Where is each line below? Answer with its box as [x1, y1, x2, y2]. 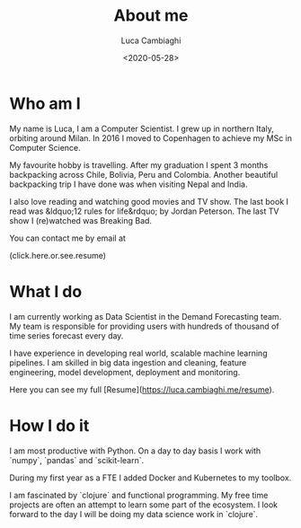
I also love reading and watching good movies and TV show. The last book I [9, 196, 289, 207]
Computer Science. [9, 142, 81, 153]
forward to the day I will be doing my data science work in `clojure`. [9, 508, 259, 519]
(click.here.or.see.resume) [9, 250, 106, 260]
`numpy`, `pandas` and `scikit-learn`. [9, 454, 145, 465]
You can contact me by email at [9, 233, 126, 243]
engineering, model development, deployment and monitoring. [9, 366, 241, 377]
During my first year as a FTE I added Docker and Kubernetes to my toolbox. [9, 472, 292, 483]
